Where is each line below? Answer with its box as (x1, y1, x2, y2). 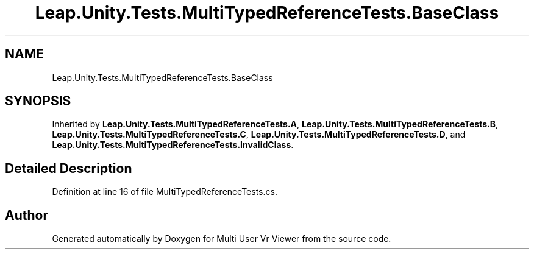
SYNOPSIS (5, 93, 71, 109)
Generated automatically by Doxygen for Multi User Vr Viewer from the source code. (52, 233, 391, 244)
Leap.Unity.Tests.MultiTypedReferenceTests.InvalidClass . (52, 139, 294, 150)
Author (5, 207, 48, 223)
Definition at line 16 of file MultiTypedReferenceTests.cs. (52, 186, 277, 197)
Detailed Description (5, 160, 132, 176)
